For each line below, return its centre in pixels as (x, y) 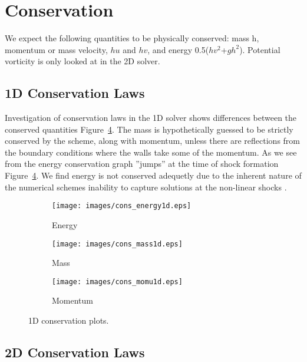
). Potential (260, 49)
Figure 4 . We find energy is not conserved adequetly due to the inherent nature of (153, 175)
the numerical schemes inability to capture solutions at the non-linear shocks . (146, 187)
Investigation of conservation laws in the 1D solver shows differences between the (151, 118)
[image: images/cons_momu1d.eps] (117, 282)
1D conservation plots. (69, 320)
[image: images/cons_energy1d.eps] (122, 206)
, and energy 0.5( (178, 49)
